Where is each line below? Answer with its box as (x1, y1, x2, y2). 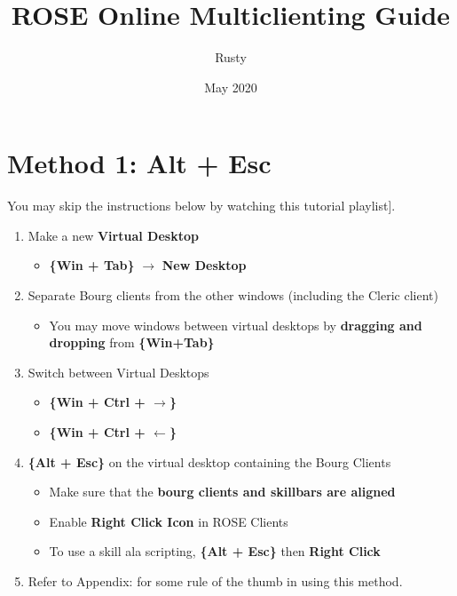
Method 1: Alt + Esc (7, 145, 272, 181)
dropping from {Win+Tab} (49, 333, 215, 352)
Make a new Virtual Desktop (28, 226, 199, 244)
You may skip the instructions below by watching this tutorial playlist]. (7, 196, 396, 215)
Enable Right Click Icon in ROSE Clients (49, 512, 288, 530)
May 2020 (204, 77, 257, 96)
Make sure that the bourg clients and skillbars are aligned (49, 482, 396, 501)
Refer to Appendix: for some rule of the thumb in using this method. (28, 571, 403, 590)
